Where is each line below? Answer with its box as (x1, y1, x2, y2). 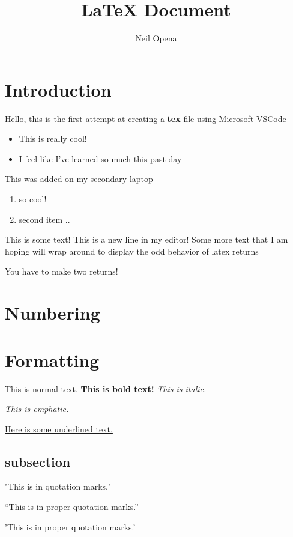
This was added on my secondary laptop (5, 172, 153, 185)
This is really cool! (19, 132, 87, 145)
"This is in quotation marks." (5, 480, 112, 493)
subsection (5, 452, 71, 470)
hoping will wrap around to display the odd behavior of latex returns (5, 244, 259, 257)
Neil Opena (135, 32, 177, 44)
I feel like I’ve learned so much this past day (19, 152, 182, 165)
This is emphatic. (5, 402, 69, 415)
